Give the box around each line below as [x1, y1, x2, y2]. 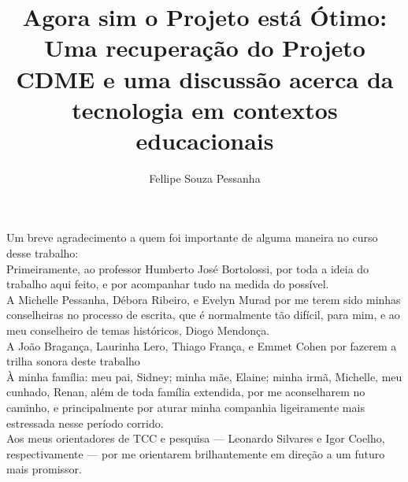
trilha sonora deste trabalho [6, 353, 140, 369]
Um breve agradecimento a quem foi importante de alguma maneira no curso [6, 229, 378, 246]
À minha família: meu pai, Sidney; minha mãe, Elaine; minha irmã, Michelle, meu [6, 368, 402, 384]
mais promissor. [6, 461, 82, 477]
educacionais [135, 124, 274, 156]
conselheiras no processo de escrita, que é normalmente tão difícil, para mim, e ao [6, 306, 400, 323]
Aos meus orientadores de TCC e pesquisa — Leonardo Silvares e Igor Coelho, [6, 430, 385, 447]
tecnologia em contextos [72, 93, 338, 125]
